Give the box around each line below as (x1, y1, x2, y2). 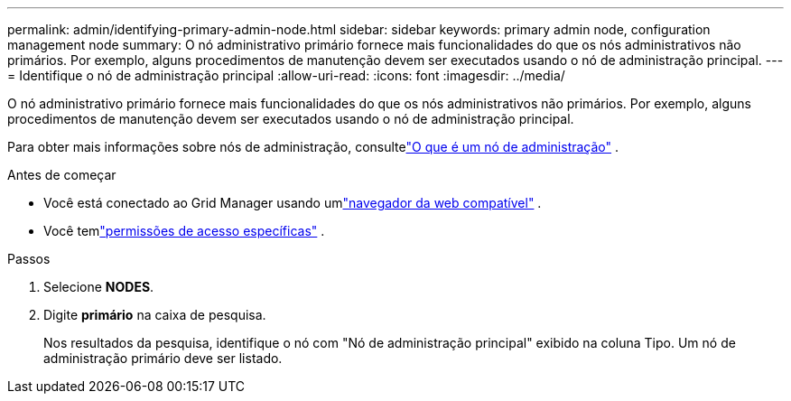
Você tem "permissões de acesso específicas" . (43, 223, 325, 238)
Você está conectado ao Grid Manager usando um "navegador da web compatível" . (43, 195, 542, 210)
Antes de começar (7, 167, 116, 182)
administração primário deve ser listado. (43, 350, 283, 366)
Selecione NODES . (43, 279, 154, 294)
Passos (7, 251, 51, 266)
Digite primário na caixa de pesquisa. (43, 307, 266, 322)
